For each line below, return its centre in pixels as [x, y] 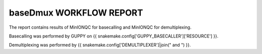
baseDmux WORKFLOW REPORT [76, 13]
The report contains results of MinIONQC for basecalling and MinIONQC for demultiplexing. [100, 27]
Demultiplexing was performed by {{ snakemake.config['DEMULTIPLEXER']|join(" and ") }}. [100, 45]
